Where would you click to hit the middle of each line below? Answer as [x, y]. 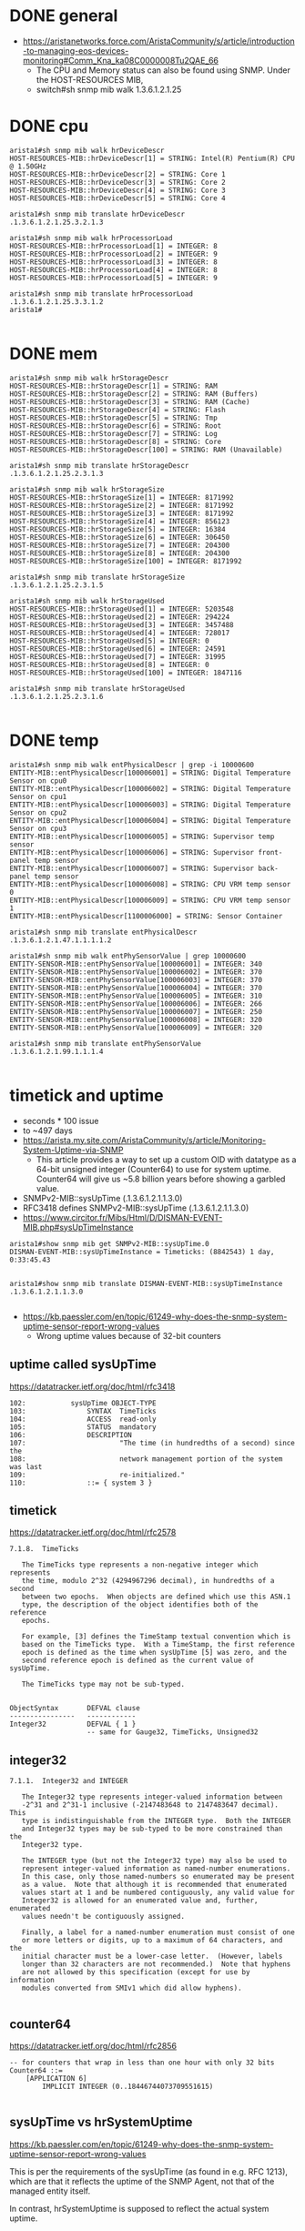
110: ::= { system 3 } [81, 1483]
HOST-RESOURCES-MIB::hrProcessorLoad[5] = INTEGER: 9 [114, 278]
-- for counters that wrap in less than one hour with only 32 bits [142, 2063]
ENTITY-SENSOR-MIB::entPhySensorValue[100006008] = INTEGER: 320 [136, 1019]
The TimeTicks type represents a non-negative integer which [140, 1565]
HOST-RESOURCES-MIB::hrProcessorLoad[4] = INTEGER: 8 [114, 269]
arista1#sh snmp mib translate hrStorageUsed [97, 688]
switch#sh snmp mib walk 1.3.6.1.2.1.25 [109, 89]
